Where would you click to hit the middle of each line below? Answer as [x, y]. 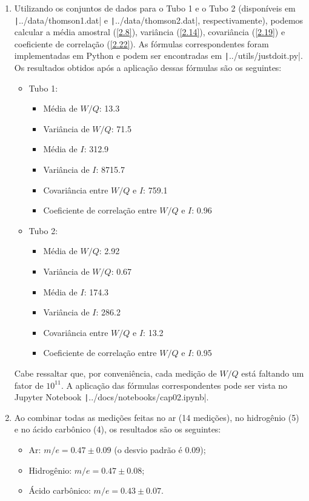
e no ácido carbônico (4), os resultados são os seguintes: [118, 429]
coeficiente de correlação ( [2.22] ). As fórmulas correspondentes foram [141, 43]
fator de [29, 385]
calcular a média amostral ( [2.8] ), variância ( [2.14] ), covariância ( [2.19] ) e [150, 32]
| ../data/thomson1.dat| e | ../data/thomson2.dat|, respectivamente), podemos [159, 20]
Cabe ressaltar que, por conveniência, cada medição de [115, 373]
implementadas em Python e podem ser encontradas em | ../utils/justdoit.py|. [158, 55]
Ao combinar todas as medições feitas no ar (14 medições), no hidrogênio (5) [157, 417]
